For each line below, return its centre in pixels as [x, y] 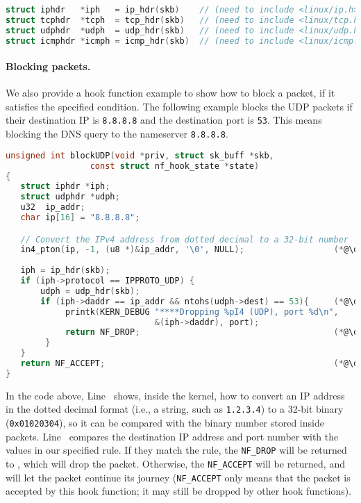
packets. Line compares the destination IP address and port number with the [172, 436]
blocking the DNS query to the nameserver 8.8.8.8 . [117, 134]
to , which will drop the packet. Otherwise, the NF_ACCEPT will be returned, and [175, 463]
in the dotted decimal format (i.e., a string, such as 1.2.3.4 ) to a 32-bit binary [175, 409]
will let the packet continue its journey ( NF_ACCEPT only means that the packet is [178, 477]
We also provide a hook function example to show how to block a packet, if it [170, 93]
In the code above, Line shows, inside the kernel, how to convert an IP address [175, 395]
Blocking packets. [48, 66]
